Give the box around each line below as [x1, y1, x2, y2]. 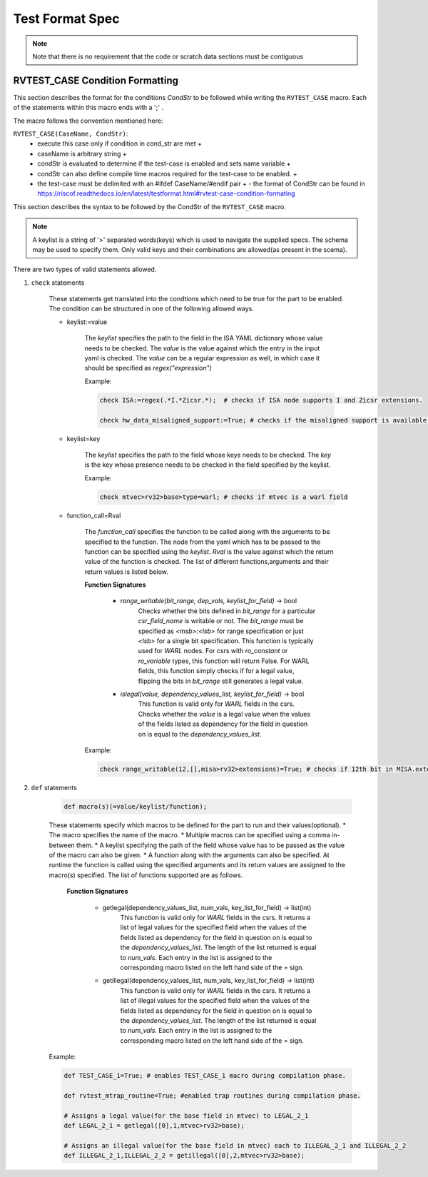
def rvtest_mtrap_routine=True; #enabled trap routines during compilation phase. [63, 1091, 362, 1099]
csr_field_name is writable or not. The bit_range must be [138, 617, 304, 625]
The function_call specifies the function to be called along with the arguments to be [84, 527, 331, 536]
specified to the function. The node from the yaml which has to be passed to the [84, 537, 321, 546]
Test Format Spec [13, 11, 120, 26]
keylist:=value [66, 318, 108, 326]
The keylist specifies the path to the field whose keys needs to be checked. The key [84, 450, 332, 459]
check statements [31, 278, 85, 287]
